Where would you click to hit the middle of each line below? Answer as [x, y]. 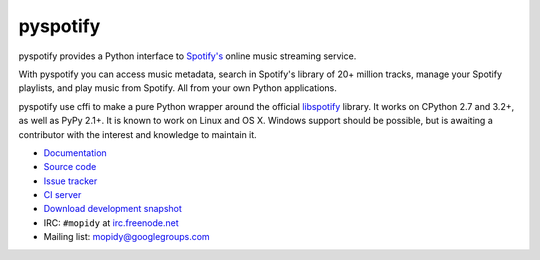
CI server [62, 195]
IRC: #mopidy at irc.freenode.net [111, 222]
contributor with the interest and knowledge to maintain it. [137, 134]
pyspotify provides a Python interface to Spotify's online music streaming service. [187, 56]
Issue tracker [70, 181]
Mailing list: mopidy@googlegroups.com [126, 237]
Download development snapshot [112, 209]
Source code [70, 167]
